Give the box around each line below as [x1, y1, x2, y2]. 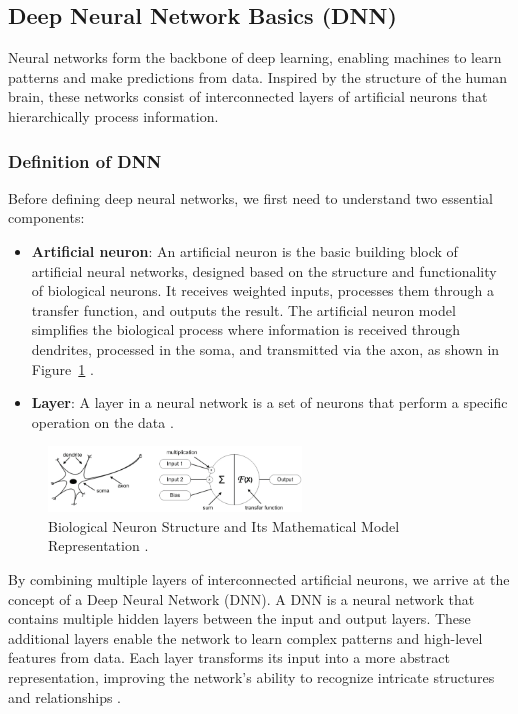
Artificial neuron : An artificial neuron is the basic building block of [31, 240, 458, 261]
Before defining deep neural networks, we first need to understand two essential [8, 187, 493, 208]
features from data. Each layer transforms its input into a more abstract [8, 647, 450, 668]
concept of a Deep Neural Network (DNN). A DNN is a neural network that [8, 588, 475, 609]
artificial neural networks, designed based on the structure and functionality [31, 260, 497, 281]
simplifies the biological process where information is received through [31, 319, 461, 340]
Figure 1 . [31, 358, 94, 379]
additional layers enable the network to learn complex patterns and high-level [8, 627, 483, 648]
